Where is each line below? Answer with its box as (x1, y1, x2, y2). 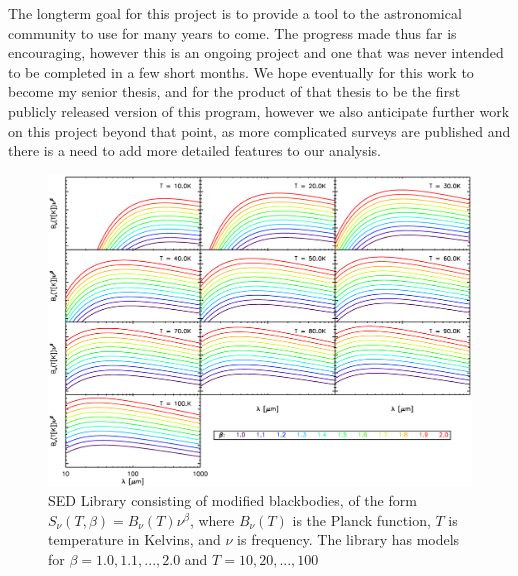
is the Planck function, (292, 509, 431, 530)
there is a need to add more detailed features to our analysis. (8, 140, 382, 161)
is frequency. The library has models (237, 529, 460, 550)
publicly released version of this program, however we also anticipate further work (8, 100, 510, 121)
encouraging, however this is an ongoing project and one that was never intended (8, 42, 504, 63)
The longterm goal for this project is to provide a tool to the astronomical (8, 3, 462, 23)
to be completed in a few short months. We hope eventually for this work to (8, 61, 474, 82)
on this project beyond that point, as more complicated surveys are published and (8, 120, 511, 141)
